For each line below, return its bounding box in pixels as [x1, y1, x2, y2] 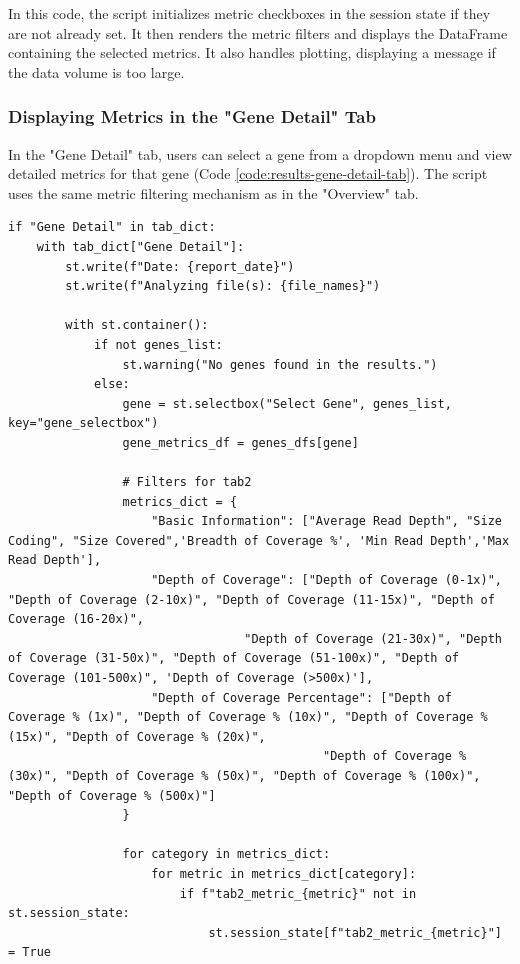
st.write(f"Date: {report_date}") [65, 259, 295, 274]
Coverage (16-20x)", [8, 612, 145, 627]
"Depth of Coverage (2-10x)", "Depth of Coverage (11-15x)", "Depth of [8, 592, 495, 607]
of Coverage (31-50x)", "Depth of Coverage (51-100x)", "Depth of [8, 651, 460, 666]
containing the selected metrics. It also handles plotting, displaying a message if [8, 42, 496, 63]
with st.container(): [65, 318, 209, 333]
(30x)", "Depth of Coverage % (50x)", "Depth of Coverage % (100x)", [8, 769, 481, 783]
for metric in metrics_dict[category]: [151, 866, 417, 881]
